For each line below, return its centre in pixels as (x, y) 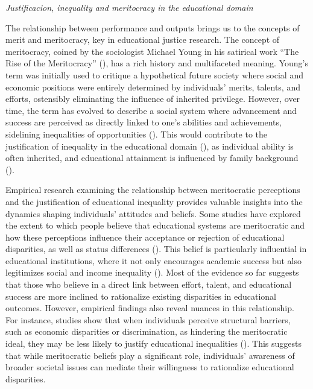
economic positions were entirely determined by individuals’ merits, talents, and (153, 87)
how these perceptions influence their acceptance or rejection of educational (145, 237)
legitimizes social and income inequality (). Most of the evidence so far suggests (152, 272)
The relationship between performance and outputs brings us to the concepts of (153, 27)
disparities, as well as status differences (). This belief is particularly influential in (156, 249)
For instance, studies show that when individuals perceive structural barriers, (148, 319)
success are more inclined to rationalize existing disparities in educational (141, 296)
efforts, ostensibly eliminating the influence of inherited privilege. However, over (153, 99)
